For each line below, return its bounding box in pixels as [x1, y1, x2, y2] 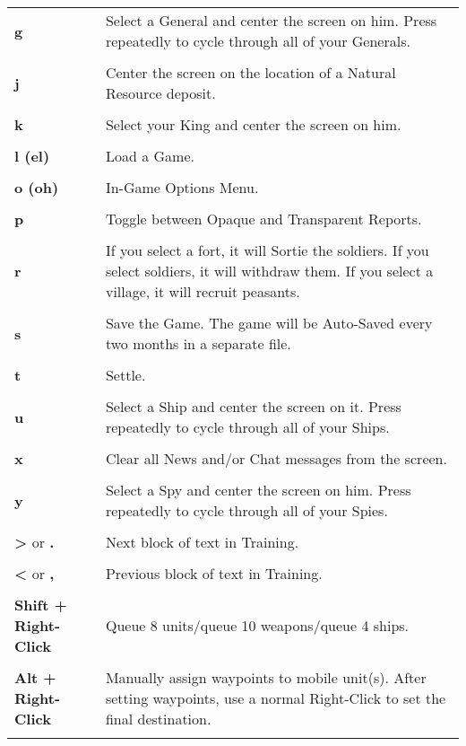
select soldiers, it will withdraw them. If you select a [105, 260, 434, 281]
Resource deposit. [105, 83, 216, 103]
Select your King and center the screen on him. [105, 114, 401, 135]
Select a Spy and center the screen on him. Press [105, 479, 411, 500]
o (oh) [14, 177, 59, 197]
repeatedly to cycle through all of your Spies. [105, 500, 388, 521]
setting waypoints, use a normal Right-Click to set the [105, 688, 446, 708]
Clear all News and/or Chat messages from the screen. [105, 448, 447, 469]
